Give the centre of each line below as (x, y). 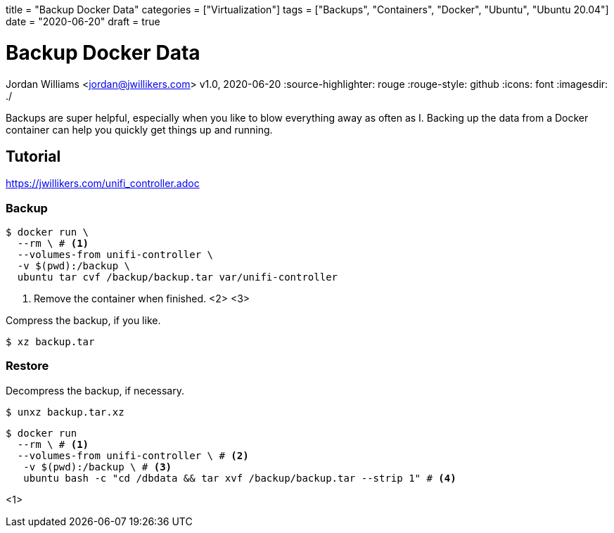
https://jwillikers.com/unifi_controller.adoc (103, 184)
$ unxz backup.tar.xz (65, 412)
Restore (27, 366)
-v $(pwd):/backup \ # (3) (98, 467)
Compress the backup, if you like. (83, 321)
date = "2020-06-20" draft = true (83, 21)
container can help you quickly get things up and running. (139, 129)
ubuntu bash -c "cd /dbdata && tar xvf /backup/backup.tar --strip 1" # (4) (240, 478)
